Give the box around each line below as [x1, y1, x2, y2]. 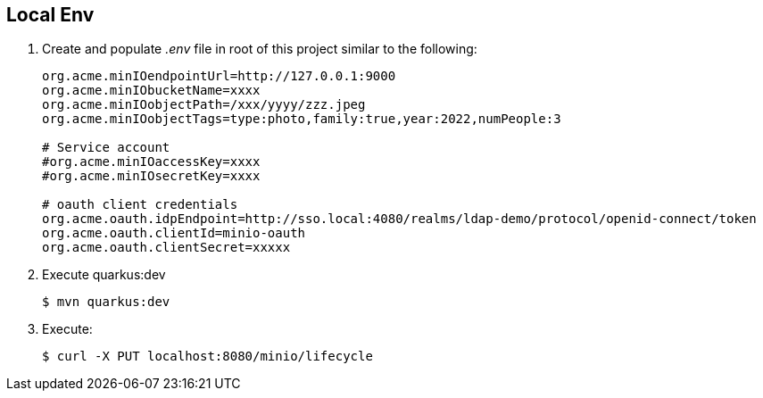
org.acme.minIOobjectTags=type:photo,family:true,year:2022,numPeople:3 [42, 112, 561, 127]
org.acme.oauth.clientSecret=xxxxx [42, 240, 291, 255]
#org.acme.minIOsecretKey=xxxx [42, 169, 261, 184]
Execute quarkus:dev [42, 267, 166, 283]
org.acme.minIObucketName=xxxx [42, 83, 261, 98]
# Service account [42, 140, 170, 155]
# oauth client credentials [42, 197, 238, 212]
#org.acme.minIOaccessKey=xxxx [42, 154, 261, 170]
